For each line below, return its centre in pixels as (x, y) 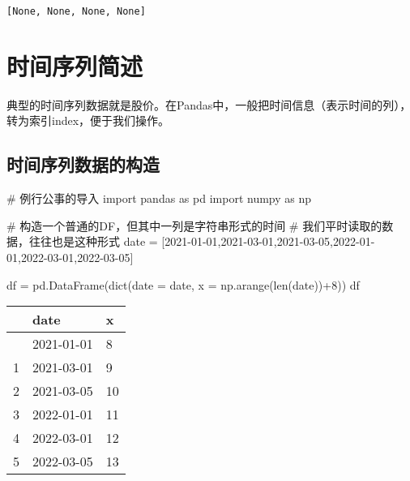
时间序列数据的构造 (83, 164)
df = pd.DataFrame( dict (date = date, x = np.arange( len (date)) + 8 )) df (183, 284)
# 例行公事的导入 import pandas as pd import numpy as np (159, 198)
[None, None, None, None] (76, 11)
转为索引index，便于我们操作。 (88, 120)
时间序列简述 (75, 65)
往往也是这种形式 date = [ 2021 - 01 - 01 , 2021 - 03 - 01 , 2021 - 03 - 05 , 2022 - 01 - (202, 241)
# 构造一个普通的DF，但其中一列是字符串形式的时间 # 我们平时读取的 (194, 225)
